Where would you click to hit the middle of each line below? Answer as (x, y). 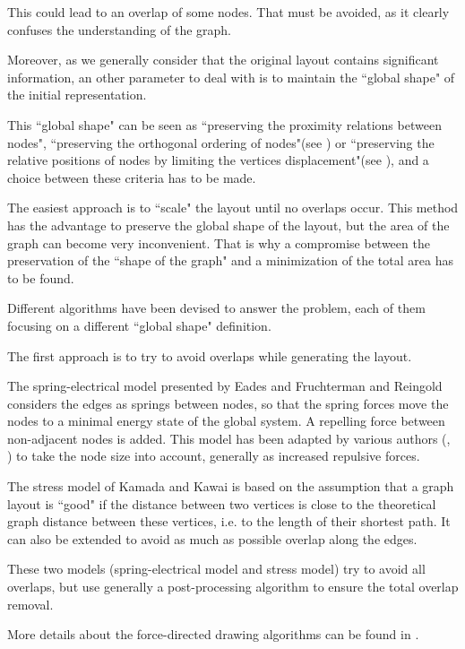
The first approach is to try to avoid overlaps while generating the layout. (210, 355)
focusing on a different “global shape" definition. (139, 325)
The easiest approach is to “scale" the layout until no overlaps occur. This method (233, 208)
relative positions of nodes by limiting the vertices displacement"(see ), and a (218, 160)
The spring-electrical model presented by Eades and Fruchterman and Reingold (225, 386)
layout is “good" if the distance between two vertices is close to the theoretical (222, 503)
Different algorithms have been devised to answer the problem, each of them (216, 308)
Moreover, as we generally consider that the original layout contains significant (223, 60)
